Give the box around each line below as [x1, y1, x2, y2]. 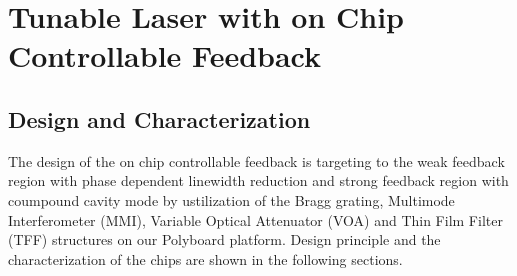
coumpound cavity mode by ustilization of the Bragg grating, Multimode [8, 189, 455, 210]
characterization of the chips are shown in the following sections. [8, 248, 403, 269]
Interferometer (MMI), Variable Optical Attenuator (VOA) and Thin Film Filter [8, 209, 503, 230]
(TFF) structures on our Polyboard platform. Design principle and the [8, 229, 441, 250]
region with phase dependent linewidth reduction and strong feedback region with [8, 170, 509, 191]
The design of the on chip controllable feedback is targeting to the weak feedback [8, 150, 505, 171]
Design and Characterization [8, 103, 311, 134]
